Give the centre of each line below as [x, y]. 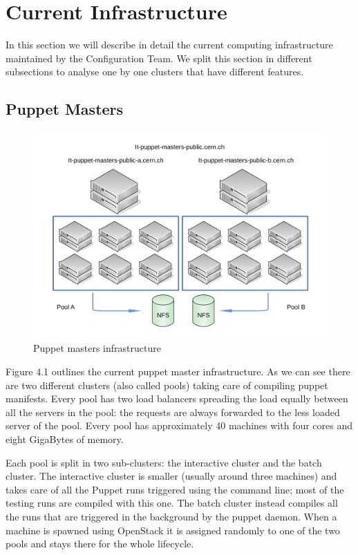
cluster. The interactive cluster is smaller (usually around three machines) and [171, 476]
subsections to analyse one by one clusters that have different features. [155, 72]
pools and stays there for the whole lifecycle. [100, 544]
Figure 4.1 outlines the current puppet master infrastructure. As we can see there [178, 371]
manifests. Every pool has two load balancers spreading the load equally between [177, 398]
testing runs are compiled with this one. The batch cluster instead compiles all [172, 503]
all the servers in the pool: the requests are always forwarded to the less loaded [173, 412]
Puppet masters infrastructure [97, 348]
